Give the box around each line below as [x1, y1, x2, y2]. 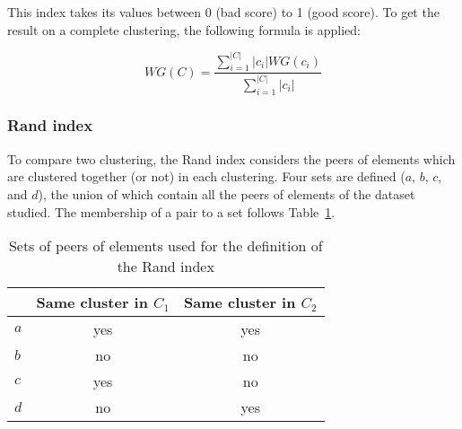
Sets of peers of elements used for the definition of [8, 235, 323, 257]
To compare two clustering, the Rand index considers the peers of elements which [7, 149, 456, 168]
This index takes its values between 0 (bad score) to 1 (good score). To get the [7, 3, 440, 21]
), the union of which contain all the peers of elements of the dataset [38, 184, 415, 203]
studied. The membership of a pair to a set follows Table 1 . [7, 202, 336, 221]
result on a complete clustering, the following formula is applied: [7, 20, 361, 39]
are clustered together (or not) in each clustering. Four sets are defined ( [7, 167, 405, 186]
